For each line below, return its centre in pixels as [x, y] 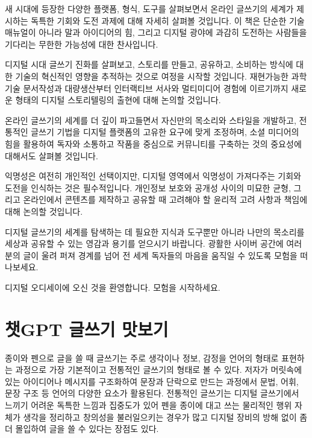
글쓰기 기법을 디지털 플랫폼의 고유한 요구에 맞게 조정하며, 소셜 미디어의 [165, 132]
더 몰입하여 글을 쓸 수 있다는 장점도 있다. [82, 429]
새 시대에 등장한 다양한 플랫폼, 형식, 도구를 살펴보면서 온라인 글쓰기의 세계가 [149, 8]
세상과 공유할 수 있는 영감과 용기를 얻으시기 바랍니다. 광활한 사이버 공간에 [144, 243]
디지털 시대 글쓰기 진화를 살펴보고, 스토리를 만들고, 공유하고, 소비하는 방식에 [149, 64]
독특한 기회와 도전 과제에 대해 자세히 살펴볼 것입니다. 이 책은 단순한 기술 [168, 20]
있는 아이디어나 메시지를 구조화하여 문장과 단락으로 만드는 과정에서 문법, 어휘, [152, 381]
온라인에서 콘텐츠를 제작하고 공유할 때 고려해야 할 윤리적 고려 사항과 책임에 [165, 199]
